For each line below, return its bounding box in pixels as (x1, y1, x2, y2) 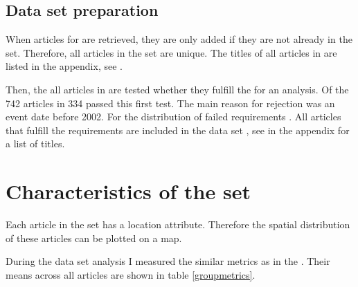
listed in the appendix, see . (6, 59, 123, 73)
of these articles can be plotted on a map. (6, 230, 182, 245)
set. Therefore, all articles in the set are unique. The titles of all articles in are (6, 45, 337, 59)
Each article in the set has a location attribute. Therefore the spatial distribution (6, 217, 350, 232)
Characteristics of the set (6, 177, 251, 205)
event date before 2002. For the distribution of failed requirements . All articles (6, 109, 341, 124)
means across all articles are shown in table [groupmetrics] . (6, 267, 256, 281)
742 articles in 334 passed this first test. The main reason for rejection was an (6, 95, 335, 110)
